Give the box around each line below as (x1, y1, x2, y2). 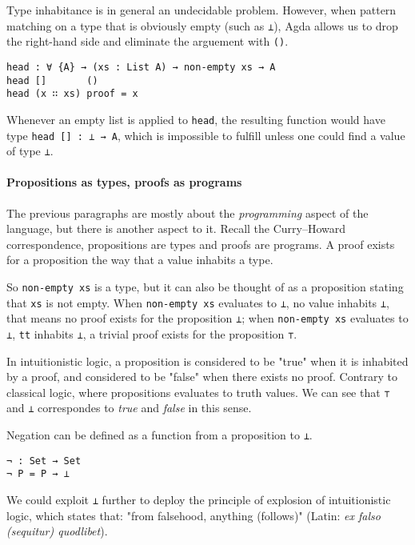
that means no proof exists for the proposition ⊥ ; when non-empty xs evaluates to (6, 310, 409, 327)
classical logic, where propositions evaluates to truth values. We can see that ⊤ (6, 383, 390, 400)
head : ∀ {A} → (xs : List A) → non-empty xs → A (6, 61, 276, 73)
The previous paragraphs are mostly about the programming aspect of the (6, 204, 369, 221)
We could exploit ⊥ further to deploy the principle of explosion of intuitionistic (6, 491, 391, 508)
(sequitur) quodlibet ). (6, 523, 108, 539)
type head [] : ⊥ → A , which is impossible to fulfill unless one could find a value (6, 126, 405, 143)
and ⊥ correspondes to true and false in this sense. (6, 399, 252, 416)
